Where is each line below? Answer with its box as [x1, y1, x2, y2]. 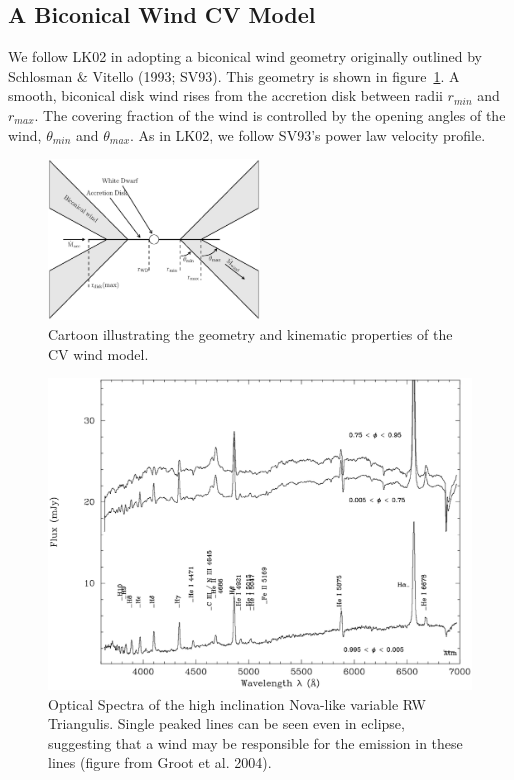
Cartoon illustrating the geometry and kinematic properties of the [48, 324, 453, 345]
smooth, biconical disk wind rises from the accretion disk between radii [8, 85, 443, 106]
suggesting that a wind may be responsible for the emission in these [48, 732, 463, 753]
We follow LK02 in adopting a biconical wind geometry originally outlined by [8, 46, 482, 67]
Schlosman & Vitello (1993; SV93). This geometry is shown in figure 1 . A [8, 65, 460, 86]
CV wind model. [48, 343, 149, 364]
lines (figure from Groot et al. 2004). [48, 752, 272, 773]
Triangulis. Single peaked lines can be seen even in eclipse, [48, 713, 405, 734]
